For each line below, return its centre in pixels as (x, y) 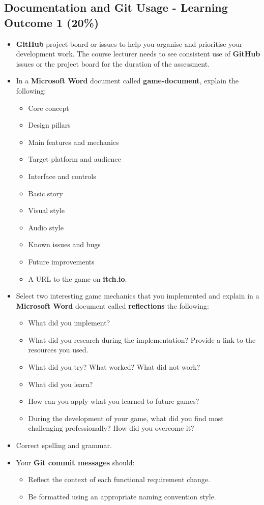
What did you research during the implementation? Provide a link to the (142, 339)
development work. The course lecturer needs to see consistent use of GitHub (138, 54)
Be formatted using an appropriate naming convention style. (122, 496)
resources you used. (58, 350)
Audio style (46, 227)
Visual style (46, 210)
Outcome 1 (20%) (52, 22)
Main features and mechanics (74, 142)
